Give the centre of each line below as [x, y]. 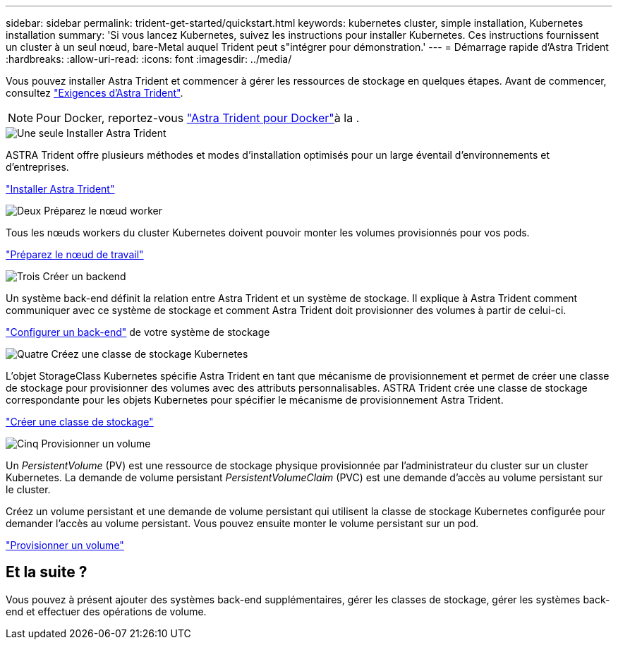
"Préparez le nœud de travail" [75, 254]
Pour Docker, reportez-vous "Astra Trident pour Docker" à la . [198, 118]
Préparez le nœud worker [103, 211]
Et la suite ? [47, 572]
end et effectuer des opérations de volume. [106, 611]
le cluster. [28, 489]
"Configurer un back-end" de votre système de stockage [138, 332]
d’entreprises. [37, 167]
